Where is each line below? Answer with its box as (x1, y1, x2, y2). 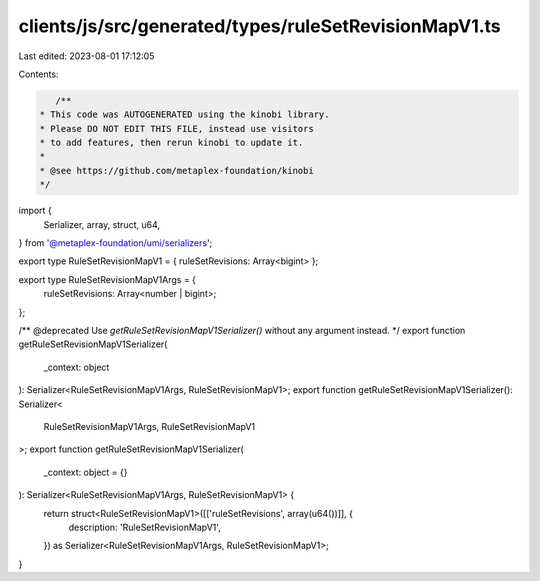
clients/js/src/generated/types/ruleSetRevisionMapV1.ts (18, 15, 502, 37)
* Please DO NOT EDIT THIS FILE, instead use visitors (39, 123, 314, 134)
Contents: (18, 68, 59, 80)
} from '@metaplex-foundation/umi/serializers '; (18, 237, 213, 249)
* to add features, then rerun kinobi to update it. (39, 137, 304, 149)
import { (18, 205, 52, 217)
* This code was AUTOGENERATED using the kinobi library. (39, 109, 330, 120)
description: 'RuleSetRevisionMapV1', (68, 521, 222, 533)
